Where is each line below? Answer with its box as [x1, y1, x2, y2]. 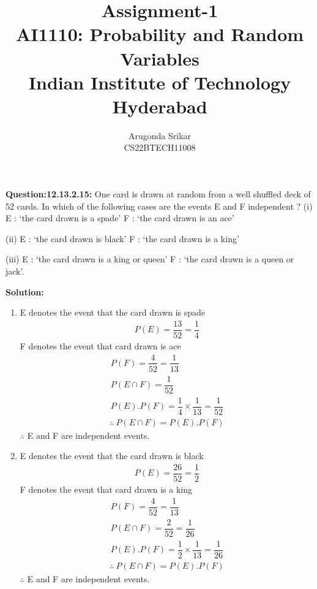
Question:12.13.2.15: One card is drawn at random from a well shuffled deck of [6, 188, 311, 200]
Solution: [6, 285, 44, 298]
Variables [120, 45, 200, 70]
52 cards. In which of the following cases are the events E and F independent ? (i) [6, 199, 313, 212]
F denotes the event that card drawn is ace [20, 339, 181, 352]
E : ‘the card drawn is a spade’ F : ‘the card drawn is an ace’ [6, 211, 234, 224]
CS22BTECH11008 [124, 141, 196, 154]
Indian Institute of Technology [28, 69, 291, 94]
